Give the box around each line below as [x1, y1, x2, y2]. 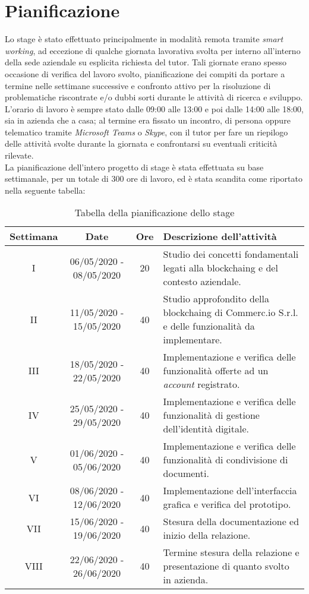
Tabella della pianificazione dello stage [74, 206, 235, 220]
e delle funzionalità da [163, 319, 255, 333]
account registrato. [163, 377, 240, 391]
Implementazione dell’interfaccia [163, 484, 297, 498]
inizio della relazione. [163, 528, 251, 542]
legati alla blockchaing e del [163, 261, 278, 275]
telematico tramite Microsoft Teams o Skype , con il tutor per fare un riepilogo [5, 125, 288, 138]
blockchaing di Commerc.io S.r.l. [163, 305, 298, 320]
